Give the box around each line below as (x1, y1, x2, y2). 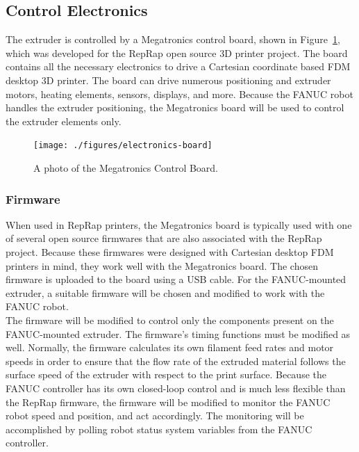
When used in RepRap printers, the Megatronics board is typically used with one (6, 217, 352, 232)
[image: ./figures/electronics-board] (33, 140, 212, 151)
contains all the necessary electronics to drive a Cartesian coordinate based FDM (6, 59, 351, 74)
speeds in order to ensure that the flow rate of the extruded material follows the (6, 353, 346, 368)
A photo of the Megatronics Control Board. (33, 161, 219, 175)
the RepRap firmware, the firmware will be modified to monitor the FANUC (6, 394, 331, 409)
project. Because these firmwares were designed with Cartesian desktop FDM (6, 245, 334, 259)
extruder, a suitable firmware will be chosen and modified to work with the (6, 285, 325, 300)
